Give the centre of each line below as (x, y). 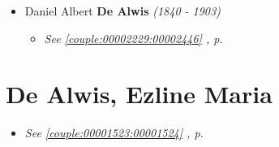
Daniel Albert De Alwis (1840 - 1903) (122, 11)
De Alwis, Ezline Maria (139, 94)
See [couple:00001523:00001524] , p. (114, 133)
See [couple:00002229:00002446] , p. (133, 38)
